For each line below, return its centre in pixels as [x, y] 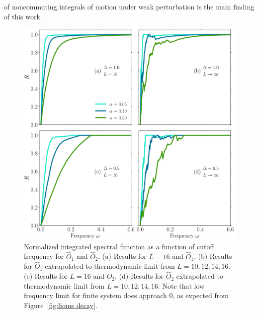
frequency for [44, 256]
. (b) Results [213, 256]
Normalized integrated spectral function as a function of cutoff [119, 246]
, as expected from [201, 295]
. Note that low [181, 285]
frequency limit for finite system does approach [95, 295]
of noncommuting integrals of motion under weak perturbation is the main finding [129, 6]
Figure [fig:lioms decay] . [61, 305]
